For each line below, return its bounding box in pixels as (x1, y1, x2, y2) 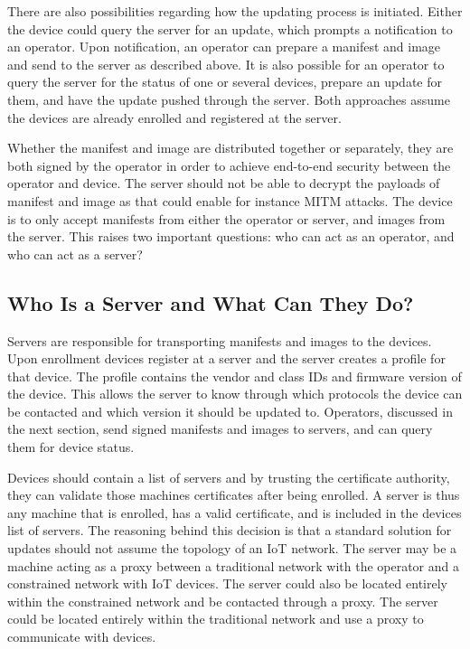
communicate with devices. (7, 627, 156, 646)
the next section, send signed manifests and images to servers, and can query (7, 419, 433, 438)
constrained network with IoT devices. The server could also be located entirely (7, 574, 447, 593)
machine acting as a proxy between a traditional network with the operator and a (7, 556, 459, 575)
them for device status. (7, 437, 135, 456)
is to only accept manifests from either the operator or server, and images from (7, 209, 446, 228)
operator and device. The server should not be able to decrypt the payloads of (7, 174, 440, 193)
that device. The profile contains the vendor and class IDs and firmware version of (7, 366, 462, 385)
